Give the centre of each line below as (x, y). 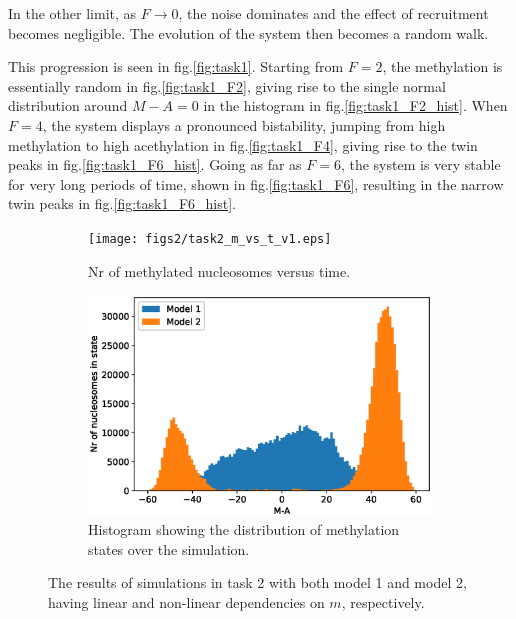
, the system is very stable (420, 164)
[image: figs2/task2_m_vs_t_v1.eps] (210, 238)
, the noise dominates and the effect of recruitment (333, 13)
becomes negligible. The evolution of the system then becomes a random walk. (248, 32)
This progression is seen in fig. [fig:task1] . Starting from (176, 66)
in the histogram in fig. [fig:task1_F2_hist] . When (355, 105)
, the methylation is (442, 66)
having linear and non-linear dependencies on (186, 601)
